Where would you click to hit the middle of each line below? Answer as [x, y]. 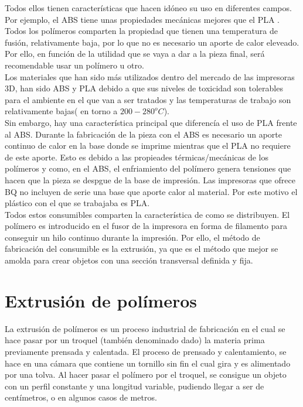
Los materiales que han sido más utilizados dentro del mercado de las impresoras [150, 76]
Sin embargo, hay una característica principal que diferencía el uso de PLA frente [151, 122]
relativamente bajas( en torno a [61, 111]
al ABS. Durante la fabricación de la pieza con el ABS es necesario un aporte [143, 134]
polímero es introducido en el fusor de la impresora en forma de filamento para [146, 226]
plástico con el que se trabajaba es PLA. [77, 203]
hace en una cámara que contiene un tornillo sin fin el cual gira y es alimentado [148, 363]
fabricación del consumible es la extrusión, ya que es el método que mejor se [142, 249]
